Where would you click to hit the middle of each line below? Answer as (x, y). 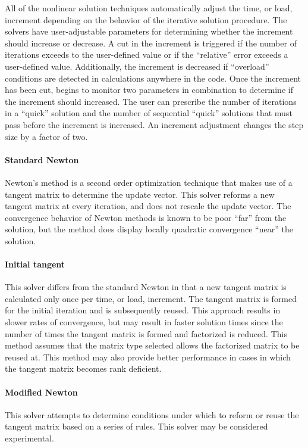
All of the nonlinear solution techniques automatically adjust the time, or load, (149, 8)
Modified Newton (41, 392)
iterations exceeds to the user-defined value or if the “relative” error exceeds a (147, 55)
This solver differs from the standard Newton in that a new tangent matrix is (146, 287)
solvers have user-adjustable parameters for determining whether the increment (149, 31)
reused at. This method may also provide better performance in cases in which (148, 357)
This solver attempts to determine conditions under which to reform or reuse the (152, 414)
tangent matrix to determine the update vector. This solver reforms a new (140, 194)
